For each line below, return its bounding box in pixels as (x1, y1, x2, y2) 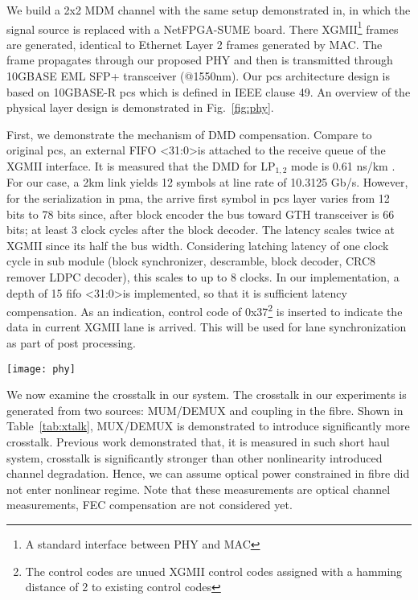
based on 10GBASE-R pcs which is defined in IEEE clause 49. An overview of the (6, 83, 411, 100)
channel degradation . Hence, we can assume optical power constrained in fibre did (6, 465, 410, 482)
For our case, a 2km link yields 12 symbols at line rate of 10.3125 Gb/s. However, (6, 174, 408, 191)
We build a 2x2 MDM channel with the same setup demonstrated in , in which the (6, 2, 411, 18)
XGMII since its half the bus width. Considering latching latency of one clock (6, 236, 389, 253)
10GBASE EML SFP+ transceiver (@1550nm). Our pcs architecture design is (6, 68, 391, 84)
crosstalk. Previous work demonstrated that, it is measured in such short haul (6, 434, 390, 450)
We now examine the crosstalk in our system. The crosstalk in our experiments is (6, 386, 407, 403)
